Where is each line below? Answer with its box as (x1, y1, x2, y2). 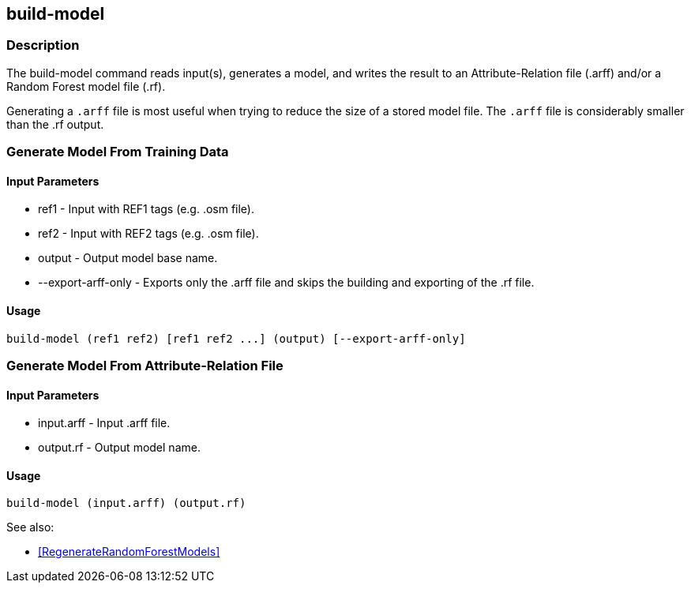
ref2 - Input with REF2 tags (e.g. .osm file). (38, 227, 259, 241)
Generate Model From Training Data (6, 144, 229, 160)
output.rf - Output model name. (38, 441, 201, 455)
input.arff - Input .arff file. (38, 416, 171, 430)
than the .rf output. (6, 117, 104, 131)
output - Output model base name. (38, 251, 218, 265)
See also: (6, 520, 54, 535)
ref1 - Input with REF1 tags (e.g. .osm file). (38, 202, 255, 216)
